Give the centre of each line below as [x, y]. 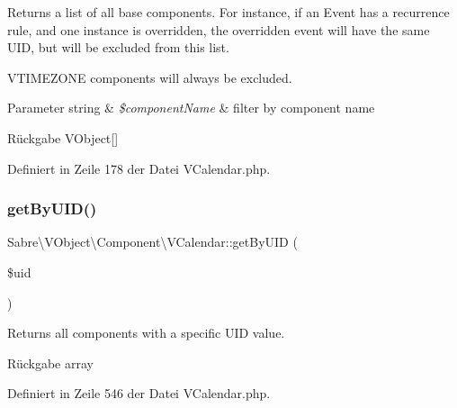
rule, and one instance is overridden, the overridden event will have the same [219, 29]
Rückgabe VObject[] [63, 137]
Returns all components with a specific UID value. [146, 333]
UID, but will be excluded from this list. [118, 47]
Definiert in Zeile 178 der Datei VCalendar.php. [139, 168]
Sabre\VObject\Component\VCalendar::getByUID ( [152, 242]
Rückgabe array [50, 363]
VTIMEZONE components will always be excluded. [150, 77]
